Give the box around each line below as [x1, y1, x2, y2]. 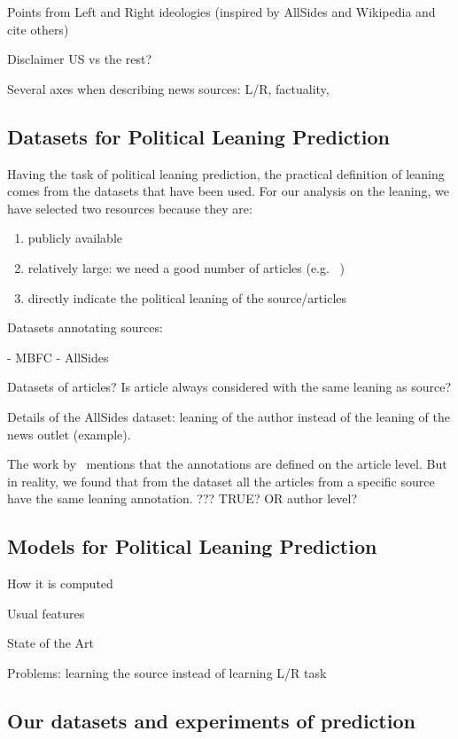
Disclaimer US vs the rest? [7, 50, 152, 68]
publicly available [27, 229, 122, 247]
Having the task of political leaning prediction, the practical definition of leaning [7, 164, 445, 183]
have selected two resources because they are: [7, 198, 252, 217]
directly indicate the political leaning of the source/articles [27, 288, 347, 307]
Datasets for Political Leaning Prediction [7, 122, 390, 150]
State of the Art [7, 634, 95, 652]
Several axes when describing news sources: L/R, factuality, [7, 79, 330, 97]
